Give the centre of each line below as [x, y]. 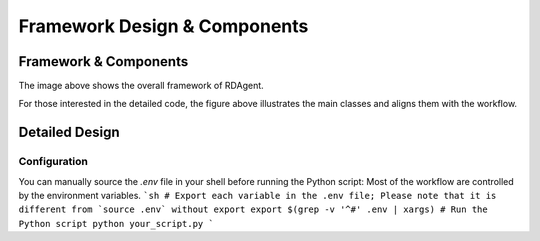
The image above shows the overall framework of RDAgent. [141, 86]
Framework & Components [103, 61]
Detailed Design [69, 132]
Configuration [53, 162]
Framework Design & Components [163, 26]
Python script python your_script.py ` [116, 223]
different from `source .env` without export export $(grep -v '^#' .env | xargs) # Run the [253, 209]
